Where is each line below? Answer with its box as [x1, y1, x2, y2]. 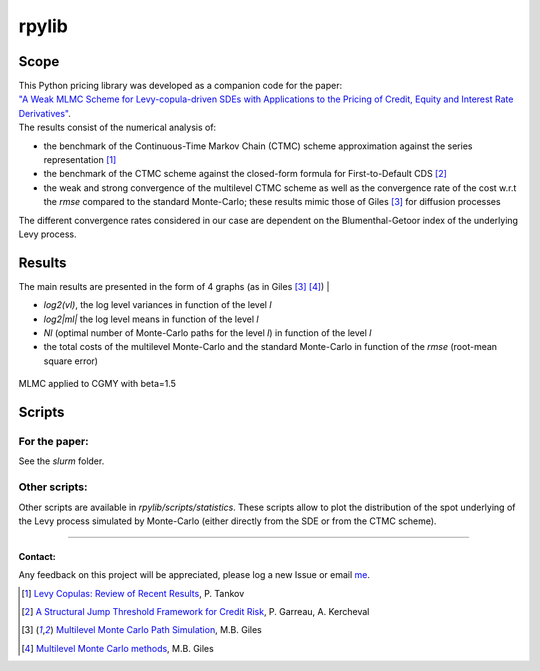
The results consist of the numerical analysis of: [18, 121, 217, 134]
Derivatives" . [18, 107, 72, 119]
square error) [43, 355, 99, 367]
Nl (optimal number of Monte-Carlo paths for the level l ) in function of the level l [43, 327, 372, 339]
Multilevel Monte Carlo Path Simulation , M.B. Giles [55, 624, 262, 636]
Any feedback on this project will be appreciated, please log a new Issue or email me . [18, 569, 370, 581]
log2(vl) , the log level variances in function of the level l [43, 299, 272, 311]
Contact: [18, 550, 57, 562]
